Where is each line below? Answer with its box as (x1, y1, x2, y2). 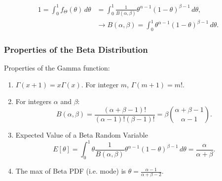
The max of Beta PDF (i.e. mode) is (15, 166, 126, 176)
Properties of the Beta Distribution (4, 43, 148, 56)
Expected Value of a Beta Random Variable (15, 130, 148, 140)
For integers (15, 96, 52, 106)
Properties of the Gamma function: (4, 63, 110, 73)
